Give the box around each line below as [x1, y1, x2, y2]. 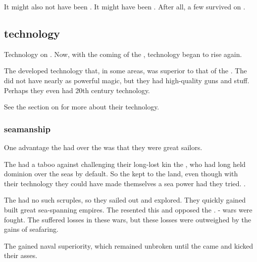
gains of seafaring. [4, 224, 58, 234]
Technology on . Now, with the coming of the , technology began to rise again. [4, 49, 242, 59]
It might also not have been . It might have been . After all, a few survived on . [4, 1, 246, 11]
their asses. [4, 250, 38, 261]
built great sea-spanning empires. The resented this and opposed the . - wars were [4, 204, 253, 214]
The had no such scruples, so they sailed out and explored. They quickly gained [4, 195, 246, 205]
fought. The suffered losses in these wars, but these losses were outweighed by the [4, 214, 251, 224]
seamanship [4, 122, 51, 135]
